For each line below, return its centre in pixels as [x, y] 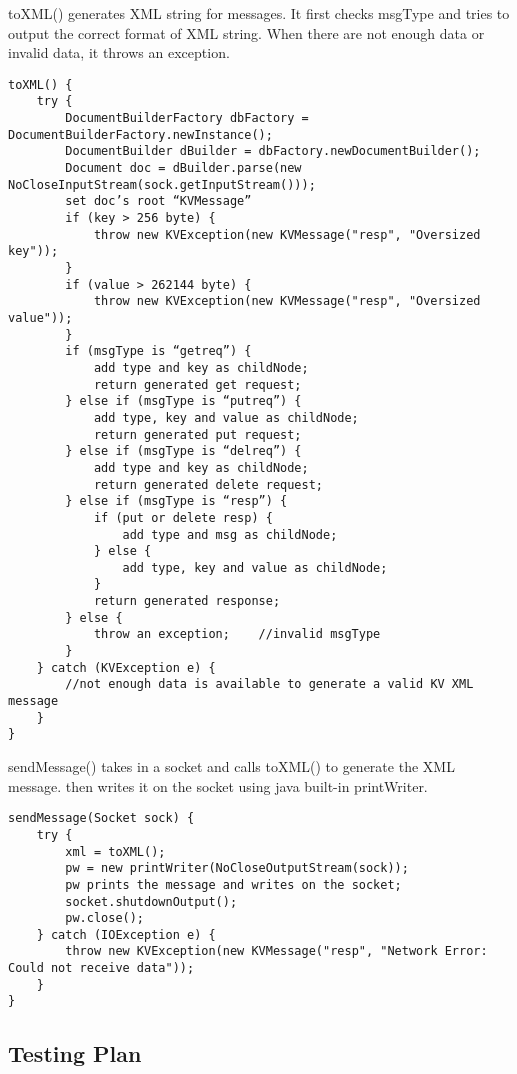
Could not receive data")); [101, 968]
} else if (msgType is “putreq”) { [183, 401]
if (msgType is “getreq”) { [158, 351]
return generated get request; [197, 384]
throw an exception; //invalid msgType [237, 634]
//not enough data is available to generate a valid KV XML [269, 684]
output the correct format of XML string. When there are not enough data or [246, 32]
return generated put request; [197, 434]
